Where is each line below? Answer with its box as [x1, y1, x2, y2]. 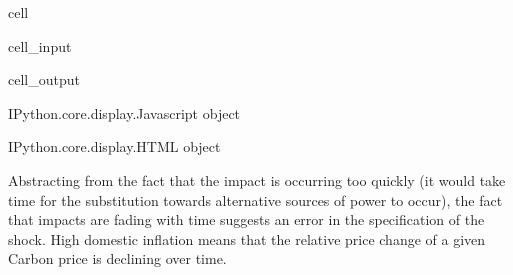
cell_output [8, 69, 80, 90]
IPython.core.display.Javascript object [8, 102, 241, 123]
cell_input [8, 35, 72, 56]
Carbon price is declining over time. [8, 248, 227, 269]
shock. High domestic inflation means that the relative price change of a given [8, 228, 486, 249]
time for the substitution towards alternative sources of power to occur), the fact [8, 189, 503, 210]
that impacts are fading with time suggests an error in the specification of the [8, 209, 485, 230]
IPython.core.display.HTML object [8, 136, 221, 157]
